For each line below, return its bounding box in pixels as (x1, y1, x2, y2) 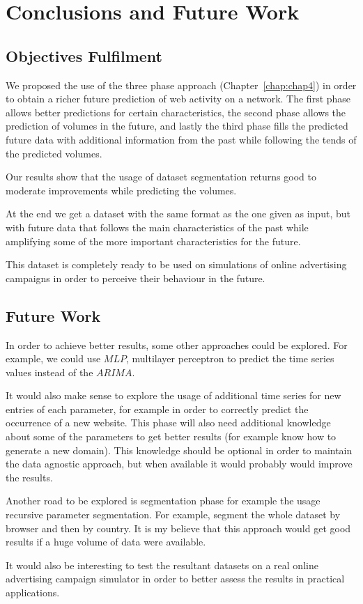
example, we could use (6, 351, 101, 366)
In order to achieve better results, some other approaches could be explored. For (6, 337, 348, 352)
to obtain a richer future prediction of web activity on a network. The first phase (6, 91, 351, 106)
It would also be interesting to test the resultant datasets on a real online (6, 557, 318, 572)
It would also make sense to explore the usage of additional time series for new (6, 388, 341, 403)
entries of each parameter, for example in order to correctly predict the (6, 401, 309, 416)
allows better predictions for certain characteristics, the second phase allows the (6, 104, 346, 119)
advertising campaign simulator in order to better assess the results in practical (6, 571, 345, 586)
